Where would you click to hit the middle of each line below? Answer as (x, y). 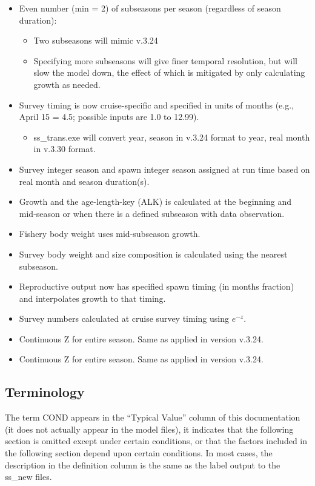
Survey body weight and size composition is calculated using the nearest (153, 254)
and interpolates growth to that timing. (92, 298)
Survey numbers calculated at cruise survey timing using (124, 318)
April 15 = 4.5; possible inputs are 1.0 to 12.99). (109, 117)
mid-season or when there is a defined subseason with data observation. (152, 213)
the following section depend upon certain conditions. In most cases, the (139, 453)
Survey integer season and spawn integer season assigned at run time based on (164, 169)
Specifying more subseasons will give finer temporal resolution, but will (165, 60)
